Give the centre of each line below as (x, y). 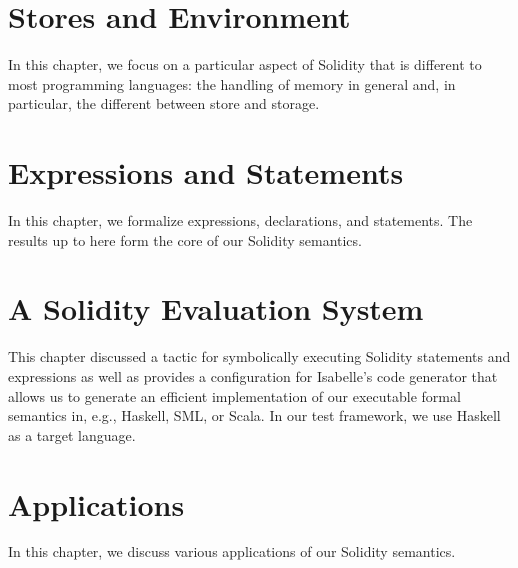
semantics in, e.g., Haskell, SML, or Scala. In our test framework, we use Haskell (254, 415)
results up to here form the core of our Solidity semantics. (185, 239)
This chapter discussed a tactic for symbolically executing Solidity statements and (259, 356)
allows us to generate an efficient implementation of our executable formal (234, 395)
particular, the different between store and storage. (164, 103)
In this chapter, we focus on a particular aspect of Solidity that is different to (245, 64)
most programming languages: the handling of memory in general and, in (232, 83)
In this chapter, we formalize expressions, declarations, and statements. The (240, 220)
